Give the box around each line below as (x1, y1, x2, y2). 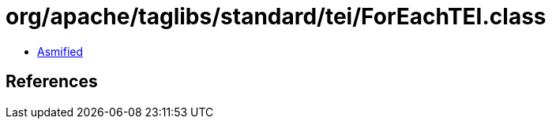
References (6, 72, 98, 92)
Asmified (37, 44, 84, 58)
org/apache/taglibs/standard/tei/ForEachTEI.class (6, 3, 546, 30)
